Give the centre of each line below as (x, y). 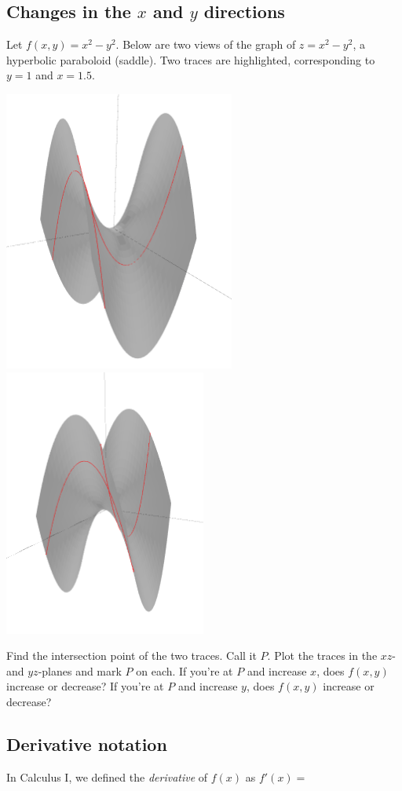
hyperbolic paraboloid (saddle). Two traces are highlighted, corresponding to (191, 59)
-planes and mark (80, 670)
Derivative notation (87, 743)
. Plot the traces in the (322, 656)
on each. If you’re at (185, 670)
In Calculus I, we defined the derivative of (107, 776)
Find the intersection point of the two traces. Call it (132, 656)
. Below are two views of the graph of (206, 44)
